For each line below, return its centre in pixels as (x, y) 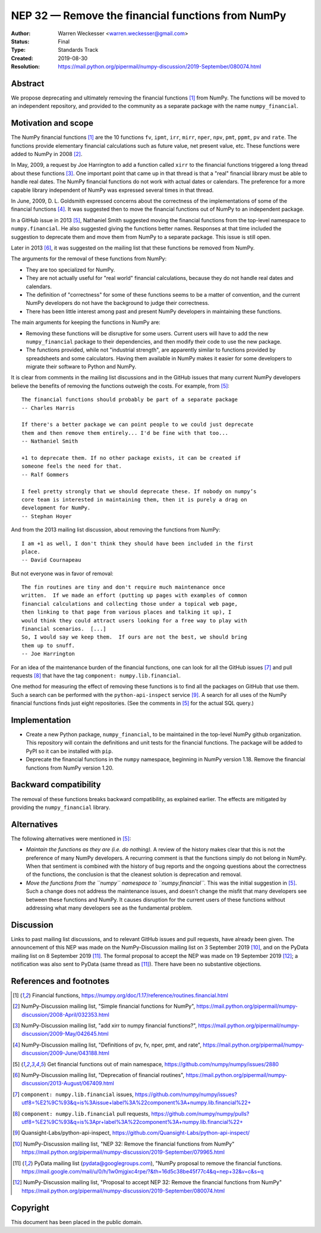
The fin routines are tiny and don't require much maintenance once (123, 587)
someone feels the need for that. (72, 466)
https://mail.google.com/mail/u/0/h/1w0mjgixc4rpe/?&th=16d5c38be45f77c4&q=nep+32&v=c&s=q (143, 1171)
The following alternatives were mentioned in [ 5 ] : (71, 838)
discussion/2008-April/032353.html (65, 1014)
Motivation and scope (52, 123)
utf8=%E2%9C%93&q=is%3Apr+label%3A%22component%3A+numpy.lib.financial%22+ (133, 1122)
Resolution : (26, 67)
